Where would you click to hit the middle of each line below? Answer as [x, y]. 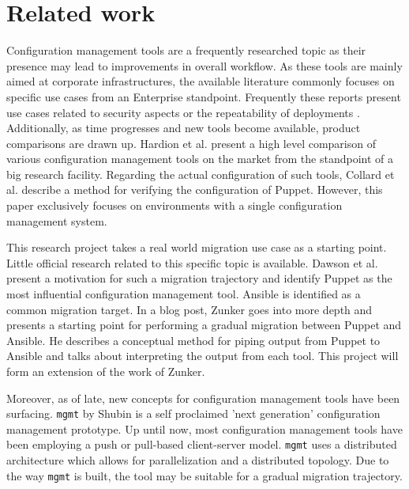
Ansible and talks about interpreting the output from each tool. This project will [203, 356]
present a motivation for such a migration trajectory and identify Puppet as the [199, 278]
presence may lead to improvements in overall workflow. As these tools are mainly [204, 65]
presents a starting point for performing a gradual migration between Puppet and [204, 325]
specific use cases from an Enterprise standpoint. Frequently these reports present [204, 96]
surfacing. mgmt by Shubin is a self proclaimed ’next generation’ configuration [193, 413]
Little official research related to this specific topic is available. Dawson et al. [192, 262]
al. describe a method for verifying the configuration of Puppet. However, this [195, 190]
